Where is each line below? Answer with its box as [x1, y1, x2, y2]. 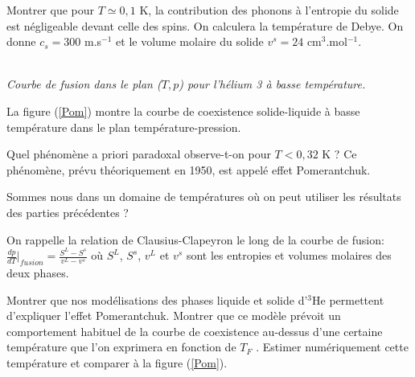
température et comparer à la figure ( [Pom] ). [6, 354, 228, 371]
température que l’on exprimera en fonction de [6, 338, 236, 355]
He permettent [312, 291, 384, 308]
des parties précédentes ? [6, 203, 129, 220]
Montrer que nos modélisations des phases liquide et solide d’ [6, 291, 308, 308]
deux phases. [6, 264, 69, 281]
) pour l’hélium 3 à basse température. [179, 76, 366, 92]
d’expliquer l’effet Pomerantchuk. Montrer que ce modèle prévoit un [6, 307, 341, 324]
